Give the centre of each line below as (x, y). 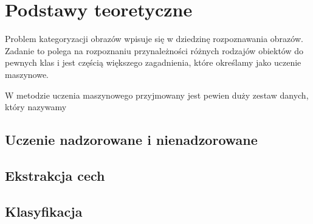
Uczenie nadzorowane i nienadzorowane (131, 140)
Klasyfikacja (44, 211)
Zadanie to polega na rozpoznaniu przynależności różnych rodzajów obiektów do (154, 50)
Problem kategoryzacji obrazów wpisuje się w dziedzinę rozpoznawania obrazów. (154, 39)
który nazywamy (36, 107)
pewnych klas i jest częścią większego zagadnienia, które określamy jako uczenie (153, 62)
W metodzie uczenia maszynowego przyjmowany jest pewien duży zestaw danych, (157, 95)
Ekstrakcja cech (55, 175)
